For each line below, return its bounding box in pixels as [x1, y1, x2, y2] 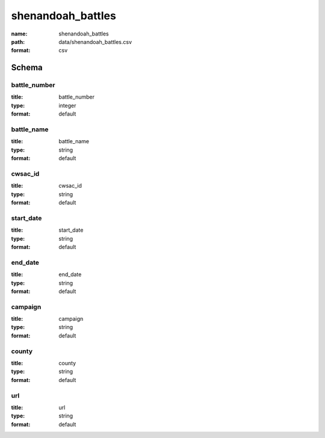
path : [11, 38, 25, 45]
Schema [11, 63, 43, 73]
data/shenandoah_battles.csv [58, 38, 132, 45]
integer [58, 102, 76, 109]
